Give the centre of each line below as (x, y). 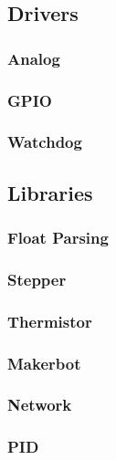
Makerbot (44, 363)
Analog (34, 58)
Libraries (50, 192)
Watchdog (45, 142)
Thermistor (50, 321)
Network (40, 405)
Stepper (37, 279)
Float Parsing (58, 238)
